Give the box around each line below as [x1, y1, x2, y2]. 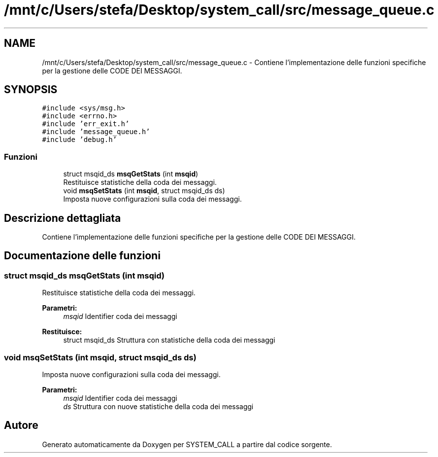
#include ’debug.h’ [42, 136, 117, 144]
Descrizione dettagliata [4, 211, 121, 224]
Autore [4, 419, 38, 432]
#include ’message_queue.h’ [42, 128, 150, 136]
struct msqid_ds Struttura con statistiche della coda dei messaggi [63, 336, 275, 345]
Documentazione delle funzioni [4, 249, 161, 262]
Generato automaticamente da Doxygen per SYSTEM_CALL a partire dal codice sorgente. [42, 440, 332, 449]
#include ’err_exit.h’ [42, 120, 130, 128]
